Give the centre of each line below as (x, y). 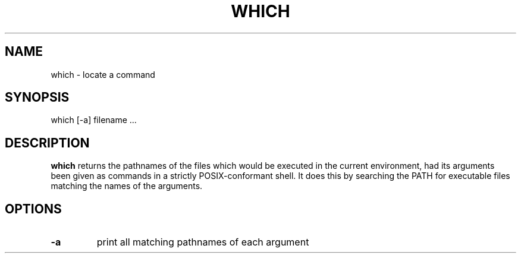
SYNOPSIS (37, 97)
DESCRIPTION (47, 143)
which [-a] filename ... (94, 120)
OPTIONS (33, 209)
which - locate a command (103, 74)
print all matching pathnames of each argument (203, 242)
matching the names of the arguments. (127, 186)
